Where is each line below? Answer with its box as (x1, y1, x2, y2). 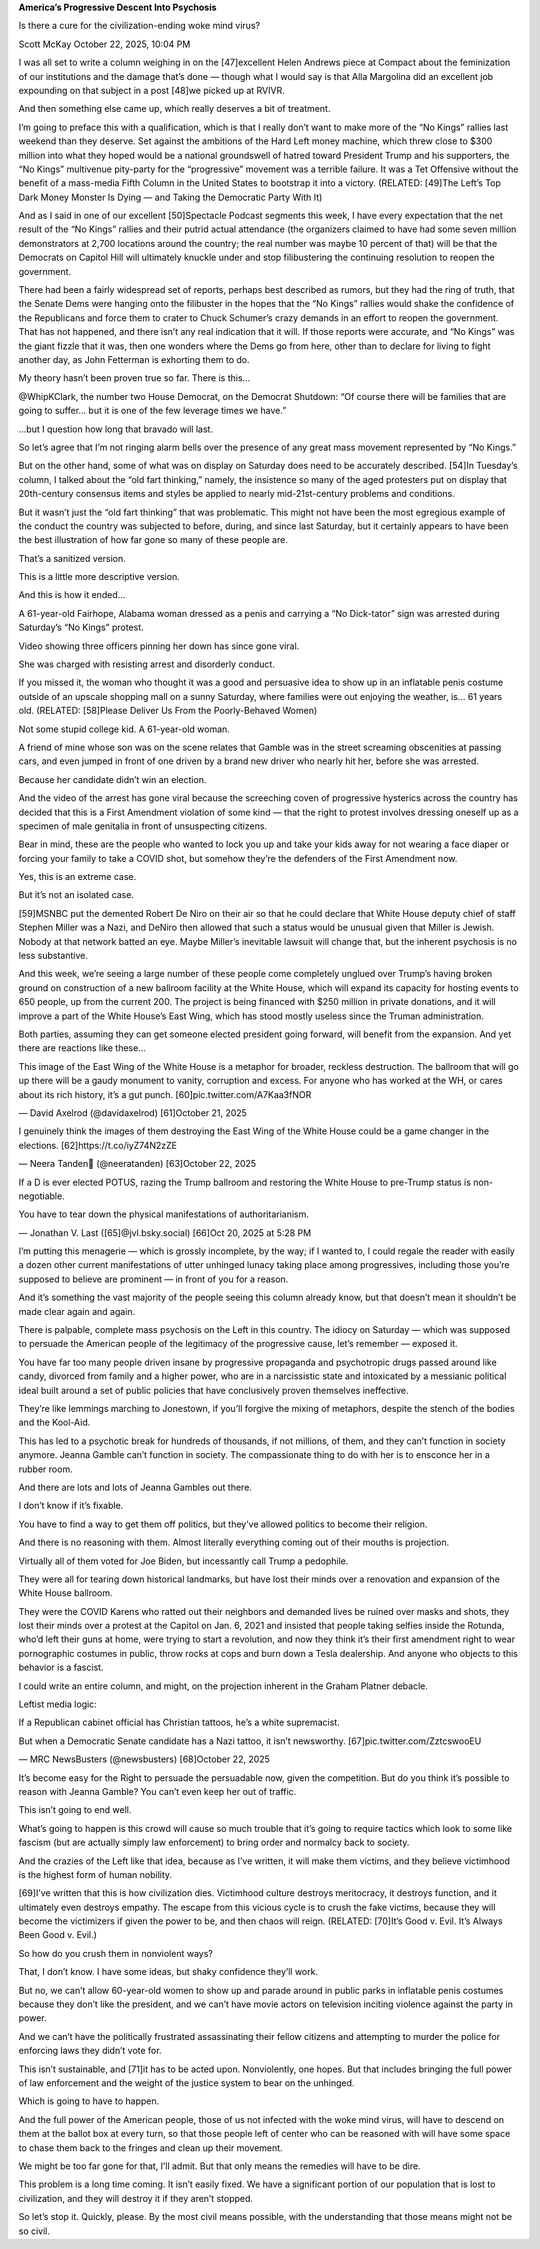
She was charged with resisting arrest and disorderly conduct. (18, 658, 275, 670)
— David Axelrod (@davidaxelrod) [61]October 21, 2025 (18, 1106, 247, 1119)
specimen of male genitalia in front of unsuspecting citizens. (18, 820, 268, 832)
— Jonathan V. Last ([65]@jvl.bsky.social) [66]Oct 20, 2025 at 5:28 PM (18, 1226, 312, 1239)
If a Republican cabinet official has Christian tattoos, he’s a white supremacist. (18, 1716, 340, 1729)
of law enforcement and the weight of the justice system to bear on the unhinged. (18, 2077, 355, 2089)
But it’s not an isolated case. (18, 889, 135, 901)
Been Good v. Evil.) (18, 1929, 97, 1941)
